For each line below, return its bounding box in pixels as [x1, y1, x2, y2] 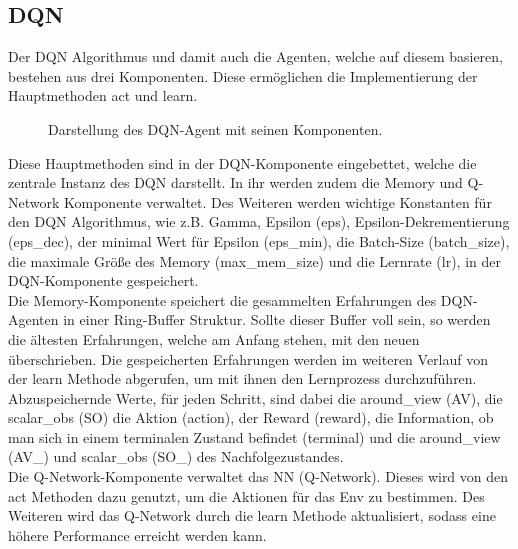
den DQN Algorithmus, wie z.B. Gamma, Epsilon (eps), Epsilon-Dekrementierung [8, 211, 510, 232]
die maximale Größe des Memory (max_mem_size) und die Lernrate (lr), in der [8, 250, 501, 271]
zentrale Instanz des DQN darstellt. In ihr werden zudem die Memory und [8, 172, 463, 193]
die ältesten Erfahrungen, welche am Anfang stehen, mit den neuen [8, 328, 420, 349]
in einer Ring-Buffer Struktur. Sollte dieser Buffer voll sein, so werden [63, 309, 491, 330]
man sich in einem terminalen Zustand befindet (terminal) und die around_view [8, 426, 501, 447]
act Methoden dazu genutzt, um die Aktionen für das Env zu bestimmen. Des [8, 485, 485, 506]
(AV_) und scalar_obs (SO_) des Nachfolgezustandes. [8, 446, 344, 467]
